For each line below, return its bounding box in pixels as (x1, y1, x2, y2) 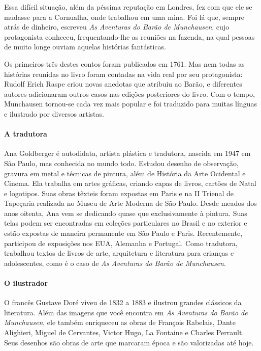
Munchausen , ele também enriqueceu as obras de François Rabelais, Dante (4, 317, 236, 328)
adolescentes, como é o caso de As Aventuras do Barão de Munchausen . (4, 257, 226, 268)
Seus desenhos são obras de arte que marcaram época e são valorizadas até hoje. (4, 337, 254, 347)
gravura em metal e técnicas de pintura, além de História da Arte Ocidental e (4, 168, 246, 178)
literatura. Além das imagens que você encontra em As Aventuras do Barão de (4, 307, 248, 317)
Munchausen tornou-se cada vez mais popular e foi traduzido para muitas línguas (4, 98, 257, 109)
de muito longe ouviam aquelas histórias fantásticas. (4, 41, 166, 52)
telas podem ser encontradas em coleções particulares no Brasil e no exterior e (4, 218, 247, 228)
